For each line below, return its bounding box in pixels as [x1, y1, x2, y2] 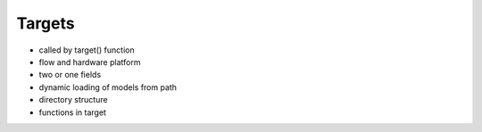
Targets [16, 13, 75, 33]
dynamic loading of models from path [38, 81, 178, 93]
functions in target [38, 107, 107, 118]
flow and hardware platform [38, 56, 141, 67]
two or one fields [38, 70, 102, 80]
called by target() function [38, 45, 135, 55]
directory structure [38, 95, 108, 105]
